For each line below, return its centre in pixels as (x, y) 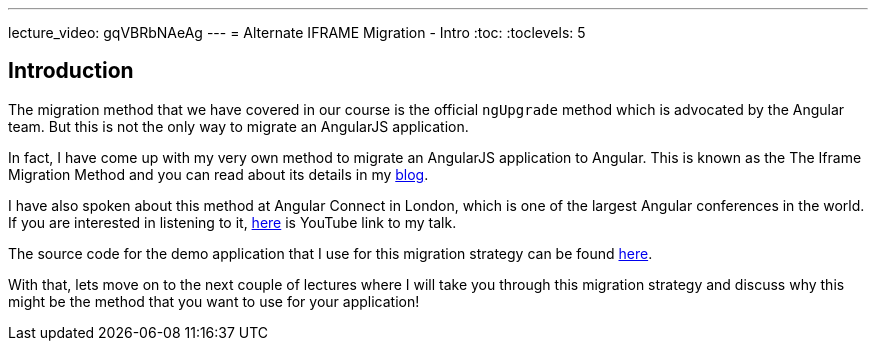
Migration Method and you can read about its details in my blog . (218, 174)
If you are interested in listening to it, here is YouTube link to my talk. (232, 222)
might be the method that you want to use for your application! (214, 301)
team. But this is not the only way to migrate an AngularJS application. (238, 126)
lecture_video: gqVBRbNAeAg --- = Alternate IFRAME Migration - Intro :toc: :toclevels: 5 (297, 32)
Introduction (71, 71)
